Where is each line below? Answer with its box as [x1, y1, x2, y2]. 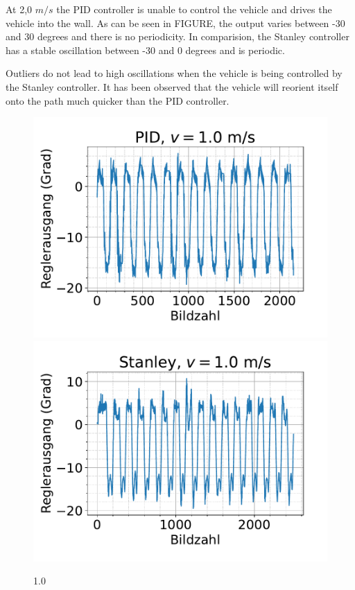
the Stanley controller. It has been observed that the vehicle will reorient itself [6, 79, 338, 94]
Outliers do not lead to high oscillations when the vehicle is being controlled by [6, 66, 343, 80]
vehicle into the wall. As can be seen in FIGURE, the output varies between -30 [6, 15, 345, 30]
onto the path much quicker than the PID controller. [6, 93, 230, 107]
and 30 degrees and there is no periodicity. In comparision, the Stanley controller [6, 29, 349, 44]
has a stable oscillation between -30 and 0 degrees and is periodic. [6, 42, 285, 57]
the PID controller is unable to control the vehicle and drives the [56, 2, 332, 16]
